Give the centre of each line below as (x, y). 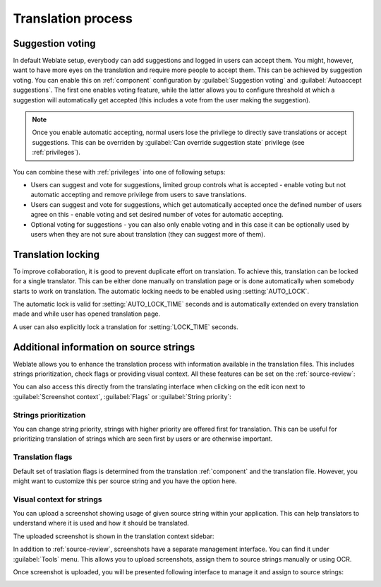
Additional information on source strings (104, 347)
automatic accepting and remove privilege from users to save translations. (139, 195)
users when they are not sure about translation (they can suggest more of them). (148, 234)
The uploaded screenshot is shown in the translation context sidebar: (114, 536)
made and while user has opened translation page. (87, 314)
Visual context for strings (58, 499)
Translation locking (56, 254)
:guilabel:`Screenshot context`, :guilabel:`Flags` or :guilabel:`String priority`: (122, 396)
